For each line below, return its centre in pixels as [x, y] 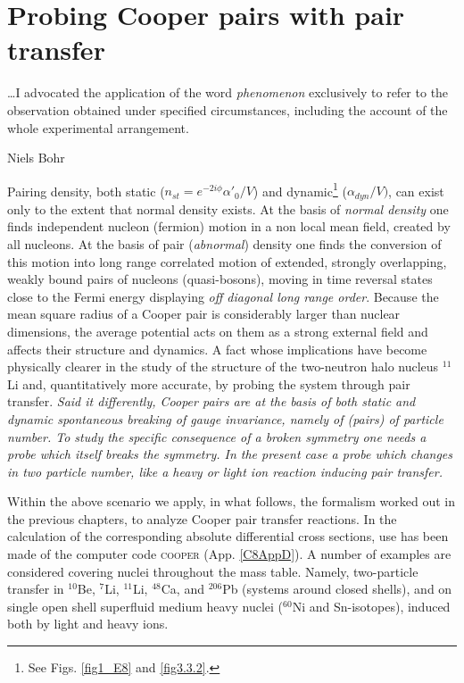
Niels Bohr [36, 158]
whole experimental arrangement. [98, 127]
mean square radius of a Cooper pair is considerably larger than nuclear [204, 314]
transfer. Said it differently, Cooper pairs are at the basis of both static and [211, 401]
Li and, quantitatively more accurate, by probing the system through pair [209, 383]
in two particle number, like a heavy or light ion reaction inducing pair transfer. [225, 471]
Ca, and [182, 589]
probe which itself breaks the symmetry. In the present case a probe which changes [230, 454]
